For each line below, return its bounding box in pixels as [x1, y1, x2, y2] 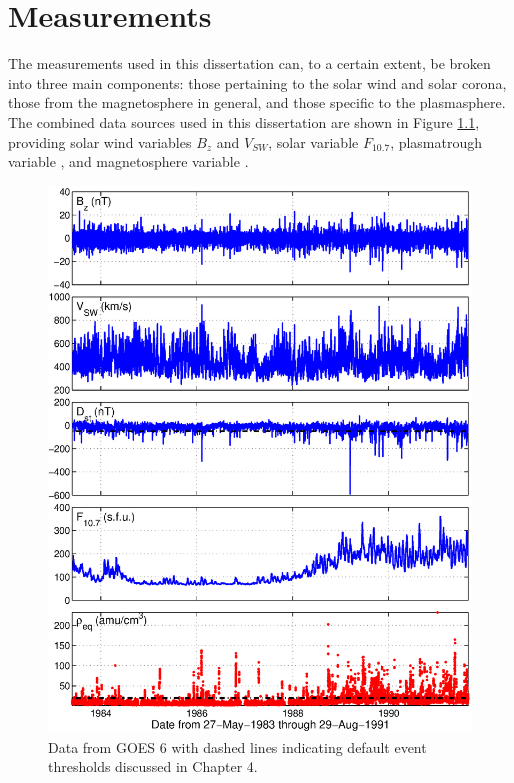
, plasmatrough [390, 131, 483, 152]
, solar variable [268, 131, 359, 152]
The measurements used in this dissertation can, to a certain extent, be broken [8, 53, 491, 74]
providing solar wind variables [8, 131, 192, 152]
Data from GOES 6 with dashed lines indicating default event [48, 736, 427, 757]
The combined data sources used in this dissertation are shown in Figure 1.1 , [8, 111, 480, 132]
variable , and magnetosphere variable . [8, 151, 249, 172]
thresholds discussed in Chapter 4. [48, 756, 258, 777]
